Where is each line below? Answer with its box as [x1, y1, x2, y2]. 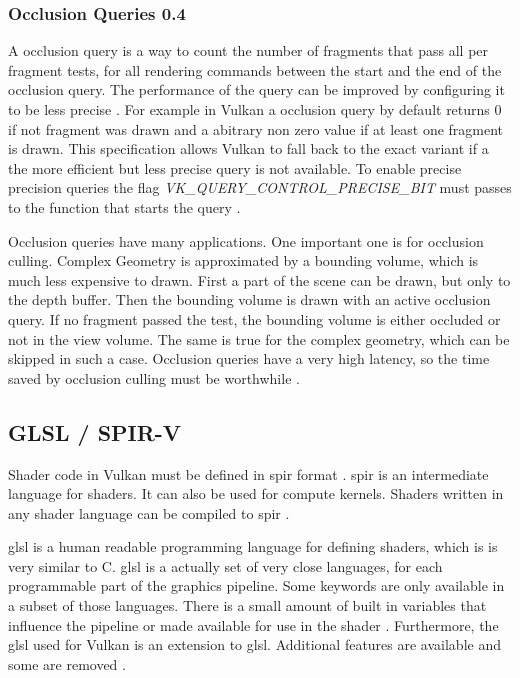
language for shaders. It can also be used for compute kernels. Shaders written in [8, 483, 504, 504]
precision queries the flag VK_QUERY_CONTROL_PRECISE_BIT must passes [8, 177, 512, 198]
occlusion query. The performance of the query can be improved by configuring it [8, 79, 505, 100]
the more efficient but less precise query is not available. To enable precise [8, 157, 462, 178]
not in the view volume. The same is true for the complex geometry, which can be [8, 328, 510, 349]
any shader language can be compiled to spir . [8, 502, 290, 523]
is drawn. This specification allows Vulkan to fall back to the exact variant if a [8, 138, 489, 159]
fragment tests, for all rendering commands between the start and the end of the [8, 59, 502, 80]
